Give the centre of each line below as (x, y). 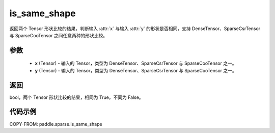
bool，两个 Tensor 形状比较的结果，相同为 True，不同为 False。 (76, 97)
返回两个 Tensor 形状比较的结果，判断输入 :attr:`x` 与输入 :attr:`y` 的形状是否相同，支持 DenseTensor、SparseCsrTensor (135, 29)
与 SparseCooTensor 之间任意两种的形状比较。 (59, 35)
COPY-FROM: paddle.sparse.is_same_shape (56, 124)
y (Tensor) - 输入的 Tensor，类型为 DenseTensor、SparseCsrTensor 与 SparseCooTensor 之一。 (136, 70)
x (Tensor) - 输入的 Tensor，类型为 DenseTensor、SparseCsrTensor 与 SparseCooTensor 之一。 (136, 63)
